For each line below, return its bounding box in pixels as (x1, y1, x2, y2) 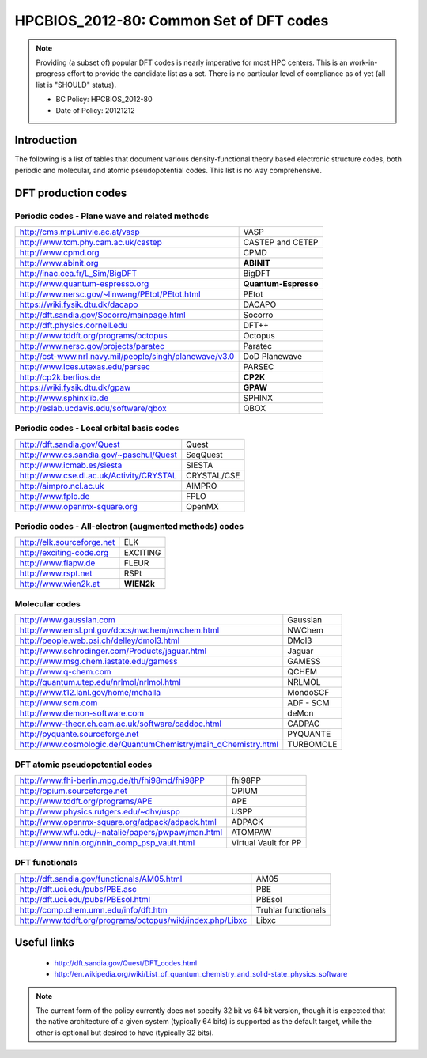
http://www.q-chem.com (19, 667, 111, 678)
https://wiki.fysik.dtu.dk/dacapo (19, 299, 138, 310)
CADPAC (287, 718, 320, 729)
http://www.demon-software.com (19, 708, 145, 719)
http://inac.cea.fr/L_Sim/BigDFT (19, 267, 138, 278)
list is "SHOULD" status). (36, 80, 117, 89)
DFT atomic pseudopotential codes (14, 759, 153, 770)
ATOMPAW (231, 826, 272, 837)
